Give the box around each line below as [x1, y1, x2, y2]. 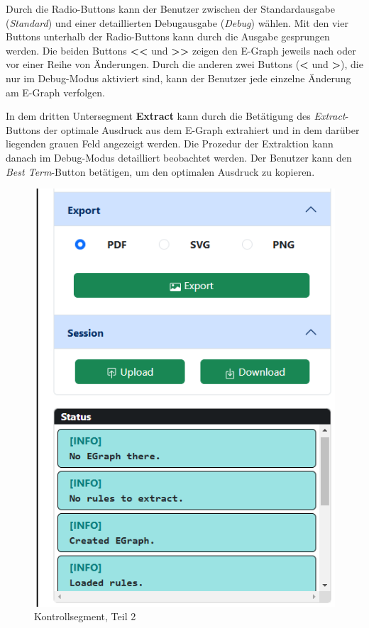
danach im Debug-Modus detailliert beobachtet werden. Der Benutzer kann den [6, 150, 352, 164]
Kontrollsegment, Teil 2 [34, 609, 136, 624]
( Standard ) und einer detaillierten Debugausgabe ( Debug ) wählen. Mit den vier [6, 15, 348, 30]
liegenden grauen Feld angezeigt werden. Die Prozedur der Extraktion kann [6, 136, 334, 151]
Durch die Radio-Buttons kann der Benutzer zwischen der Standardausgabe [6, 1, 336, 16]
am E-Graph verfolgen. [6, 84, 105, 99]
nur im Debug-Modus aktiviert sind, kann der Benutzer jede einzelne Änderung [6, 70, 351, 85]
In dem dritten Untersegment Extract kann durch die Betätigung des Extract [6, 108, 346, 123]
